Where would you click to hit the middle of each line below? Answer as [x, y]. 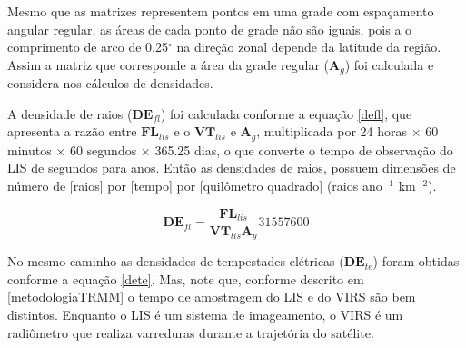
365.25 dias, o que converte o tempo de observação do [304, 149]
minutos [30, 149]
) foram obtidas [416, 261]
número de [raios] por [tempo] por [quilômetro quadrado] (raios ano [195, 186]
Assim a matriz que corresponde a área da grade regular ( [168, 64]
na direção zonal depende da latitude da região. [309, 47]
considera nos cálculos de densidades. [110, 83]
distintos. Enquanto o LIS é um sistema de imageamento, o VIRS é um [205, 314]
